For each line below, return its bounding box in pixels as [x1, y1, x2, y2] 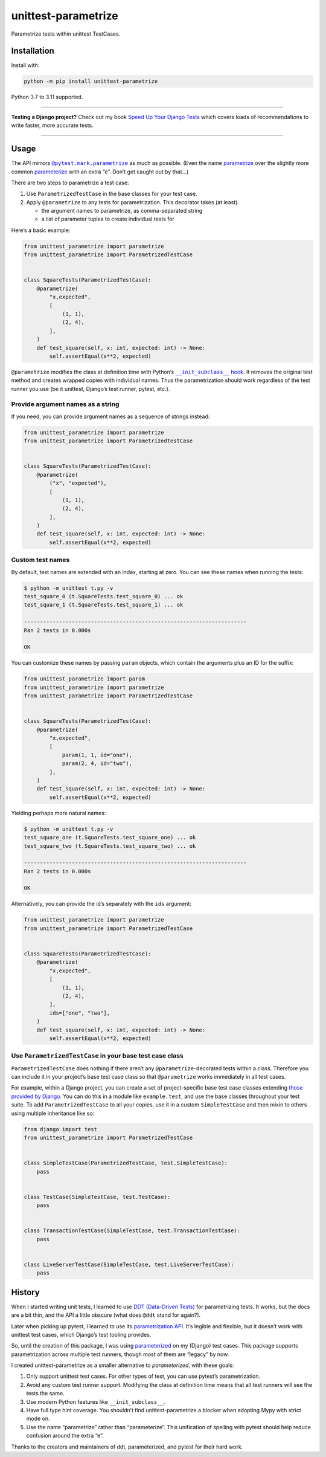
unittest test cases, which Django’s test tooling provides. [11, 1331, 152, 1338]
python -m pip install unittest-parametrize [24, 78, 158, 85]
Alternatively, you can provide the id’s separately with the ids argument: [11, 900, 191, 908]
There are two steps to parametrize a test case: [11, 179, 129, 186]
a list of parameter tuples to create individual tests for [41, 215, 174, 223]
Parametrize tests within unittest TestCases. [11, 30, 121, 37]
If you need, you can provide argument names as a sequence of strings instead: [11, 413, 210, 420]
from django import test [24, 1126, 98, 1132]
